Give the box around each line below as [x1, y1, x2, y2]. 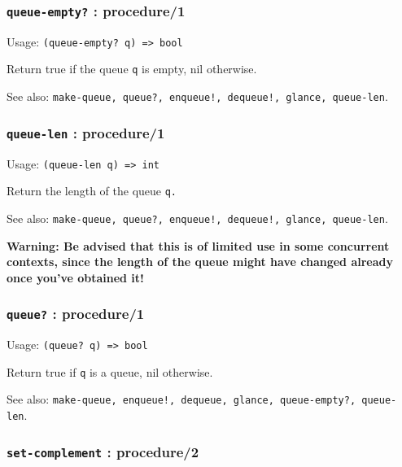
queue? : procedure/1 [7, 303, 145, 324]
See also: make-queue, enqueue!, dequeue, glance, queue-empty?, [7, 391, 356, 408]
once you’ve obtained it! [7, 268, 144, 286]
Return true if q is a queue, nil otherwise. [7, 363, 213, 380]
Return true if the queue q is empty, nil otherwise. [7, 60, 257, 77]
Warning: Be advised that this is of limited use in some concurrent [7, 237, 390, 254]
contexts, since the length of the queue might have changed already [7, 253, 393, 270]
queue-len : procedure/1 [7, 122, 165, 142]
